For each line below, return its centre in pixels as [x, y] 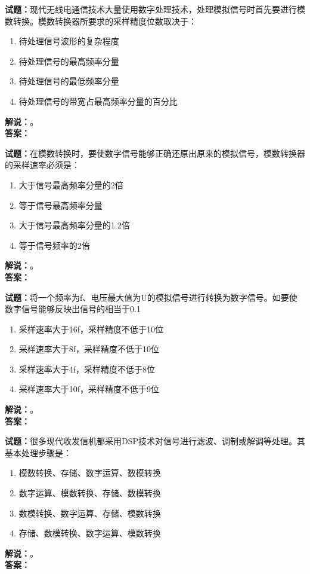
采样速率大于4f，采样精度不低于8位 [87, 369]
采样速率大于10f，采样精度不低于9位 [89, 389]
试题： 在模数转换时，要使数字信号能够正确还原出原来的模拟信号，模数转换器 [155, 153]
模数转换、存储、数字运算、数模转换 [90, 473]
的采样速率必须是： [42, 165]
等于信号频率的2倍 [54, 245]
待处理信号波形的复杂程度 [69, 41]
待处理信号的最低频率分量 [69, 81]
